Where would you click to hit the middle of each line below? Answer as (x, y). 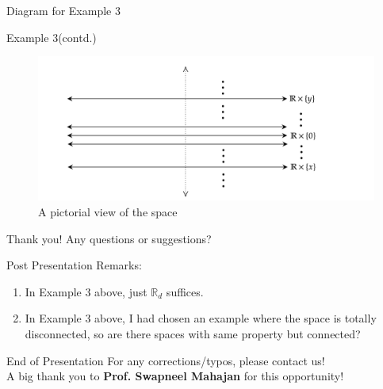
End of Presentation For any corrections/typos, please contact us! (166, 360)
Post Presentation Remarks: (74, 265)
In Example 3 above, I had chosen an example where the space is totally (201, 318)
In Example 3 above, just (86, 291)
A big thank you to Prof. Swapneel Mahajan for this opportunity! (175, 376)
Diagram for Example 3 (63, 10)
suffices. (185, 291)
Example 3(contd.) (52, 37)
